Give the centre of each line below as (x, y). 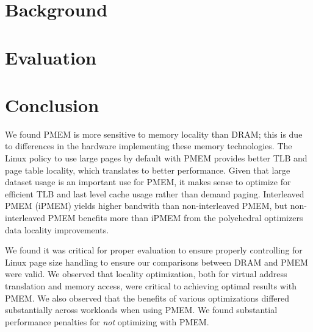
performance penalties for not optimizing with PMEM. (107, 321)
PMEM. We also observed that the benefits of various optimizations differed (147, 298)
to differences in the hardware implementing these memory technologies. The (149, 146)
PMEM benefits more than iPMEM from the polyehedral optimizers (175, 218)
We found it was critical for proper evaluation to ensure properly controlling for (154, 250)
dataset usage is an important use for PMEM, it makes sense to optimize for (148, 182)
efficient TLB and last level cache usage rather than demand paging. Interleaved (155, 193)
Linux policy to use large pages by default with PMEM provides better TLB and (156, 158)
